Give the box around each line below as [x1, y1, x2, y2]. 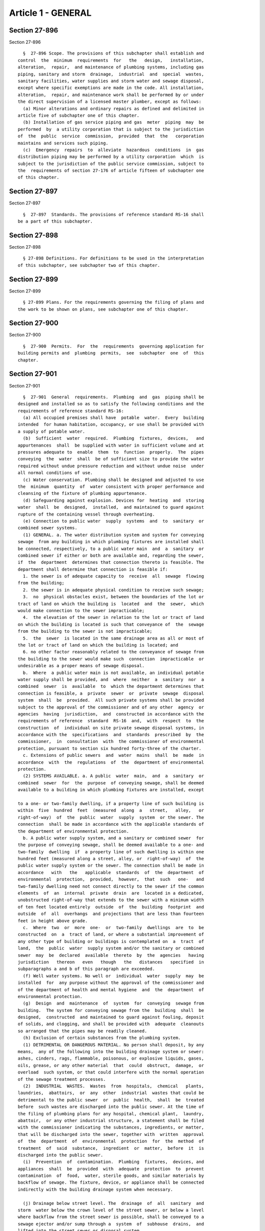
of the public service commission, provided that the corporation [18, 133, 204, 139]
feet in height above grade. [18, 918, 88, 923]
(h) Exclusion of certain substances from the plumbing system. [23, 1035, 181, 1041]
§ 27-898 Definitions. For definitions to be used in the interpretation [23, 256, 204, 261]
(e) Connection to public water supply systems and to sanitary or [23, 518, 204, 524]
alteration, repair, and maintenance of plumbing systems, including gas [18, 65, 204, 70]
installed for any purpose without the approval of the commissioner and [18, 980, 204, 986]
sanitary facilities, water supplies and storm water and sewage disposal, [18, 78, 204, 84]
